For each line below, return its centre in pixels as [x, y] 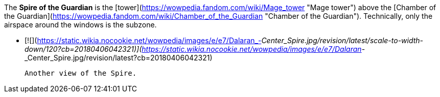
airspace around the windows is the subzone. [80, 25]
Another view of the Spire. [81, 73]
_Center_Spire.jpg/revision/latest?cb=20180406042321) [119, 58]
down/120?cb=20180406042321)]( [83, 49]
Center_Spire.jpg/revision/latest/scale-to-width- [342, 40]
